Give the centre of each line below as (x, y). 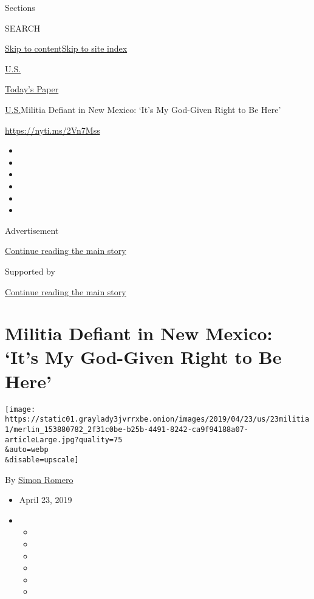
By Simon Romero (39, 479)
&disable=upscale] (42, 460)
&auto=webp (27, 450)
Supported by (30, 271)
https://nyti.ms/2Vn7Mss (53, 130)
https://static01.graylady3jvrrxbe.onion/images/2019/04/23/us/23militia (157, 419)
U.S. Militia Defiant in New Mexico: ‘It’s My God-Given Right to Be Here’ (143, 109)
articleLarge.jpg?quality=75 (64, 440)
